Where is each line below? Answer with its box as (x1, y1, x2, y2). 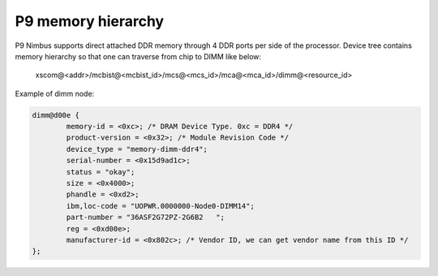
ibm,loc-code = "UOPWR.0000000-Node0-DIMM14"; (66, 201, 255, 210)
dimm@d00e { (32, 110, 80, 119)
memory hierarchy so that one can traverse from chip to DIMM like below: (15, 51, 262, 61)
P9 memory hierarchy (15, 12, 165, 30)
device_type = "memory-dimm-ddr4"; (66, 144, 208, 153)
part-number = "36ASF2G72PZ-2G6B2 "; (66, 213, 225, 222)
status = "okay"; (66, 167, 135, 176)
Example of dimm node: (15, 88, 95, 98)
